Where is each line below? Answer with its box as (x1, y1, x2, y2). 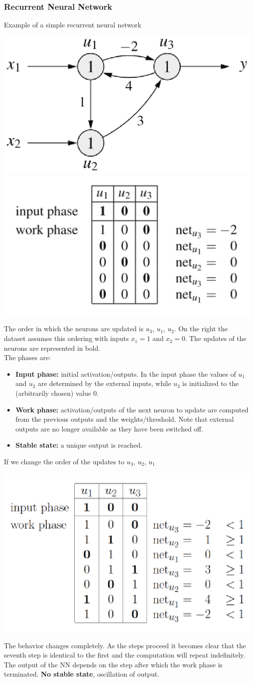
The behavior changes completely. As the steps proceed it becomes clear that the (4, 640, 246, 650)
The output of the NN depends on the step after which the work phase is (4, 659, 223, 669)
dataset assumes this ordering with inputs (4, 333, 129, 343)
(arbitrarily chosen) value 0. (15, 388, 99, 398)
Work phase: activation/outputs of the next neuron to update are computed (15, 404, 249, 414)
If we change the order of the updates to (4, 456, 125, 466)
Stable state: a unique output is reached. (15, 440, 143, 450)
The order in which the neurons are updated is (4, 323, 144, 334)
